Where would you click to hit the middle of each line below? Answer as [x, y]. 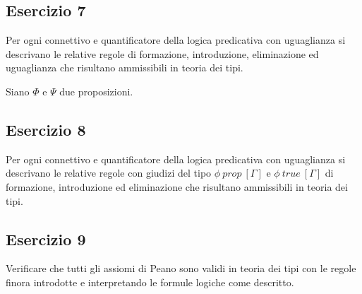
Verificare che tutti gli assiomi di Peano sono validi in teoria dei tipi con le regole [181, 268]
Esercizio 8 [46, 129]
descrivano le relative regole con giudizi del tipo [109, 173]
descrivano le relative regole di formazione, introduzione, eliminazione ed [162, 53]
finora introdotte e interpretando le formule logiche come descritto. [150, 282]
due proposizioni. [96, 91]
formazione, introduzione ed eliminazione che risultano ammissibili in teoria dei [177, 186]
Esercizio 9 [46, 239]
